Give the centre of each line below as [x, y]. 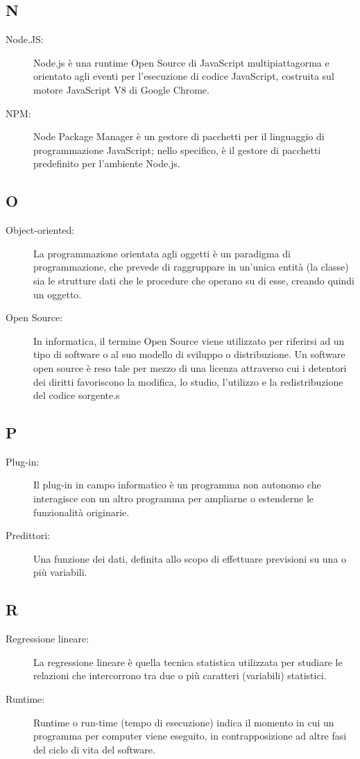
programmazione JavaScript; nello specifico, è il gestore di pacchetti [177, 150]
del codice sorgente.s [77, 395]
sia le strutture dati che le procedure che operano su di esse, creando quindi [194, 280]
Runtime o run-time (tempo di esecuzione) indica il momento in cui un [184, 722]
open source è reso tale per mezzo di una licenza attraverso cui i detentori [190, 367]
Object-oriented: [40, 230]
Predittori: [28, 535]
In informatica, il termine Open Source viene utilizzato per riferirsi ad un [189, 340]
